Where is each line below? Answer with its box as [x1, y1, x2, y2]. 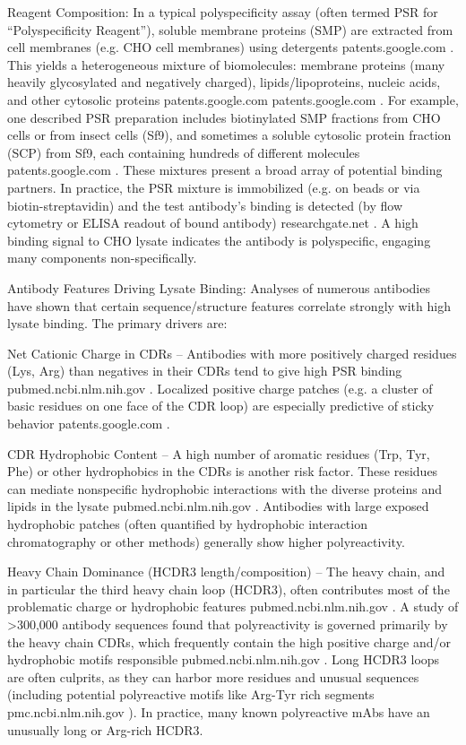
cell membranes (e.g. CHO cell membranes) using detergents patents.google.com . [7, 38, 454, 56]
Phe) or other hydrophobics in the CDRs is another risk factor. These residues [7, 462, 438, 481]
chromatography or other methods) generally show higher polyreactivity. [7, 532, 405, 550]
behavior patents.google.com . [7, 414, 170, 433]
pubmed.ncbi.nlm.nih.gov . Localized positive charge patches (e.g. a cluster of [7, 378, 433, 397]
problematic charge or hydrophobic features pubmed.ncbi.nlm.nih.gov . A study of [7, 597, 459, 616]
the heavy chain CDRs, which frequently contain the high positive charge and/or [7, 632, 451, 651]
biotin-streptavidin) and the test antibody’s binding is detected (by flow [7, 195, 403, 214]
